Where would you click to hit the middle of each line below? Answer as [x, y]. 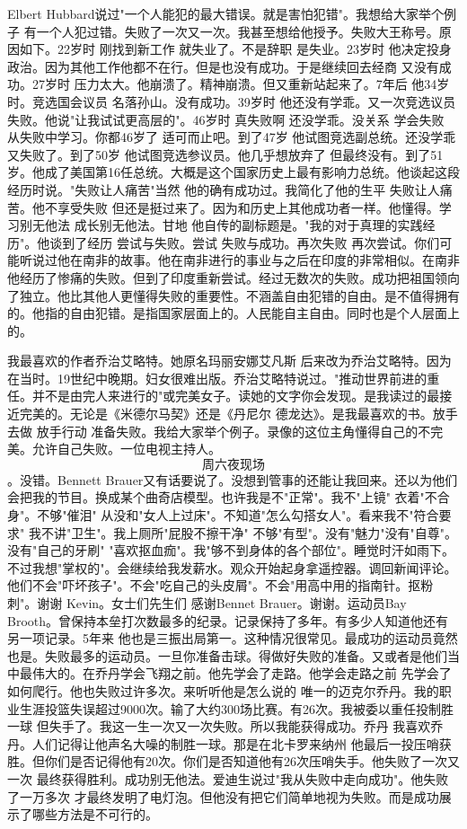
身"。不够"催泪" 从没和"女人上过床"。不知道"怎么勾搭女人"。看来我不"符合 [223, 515]
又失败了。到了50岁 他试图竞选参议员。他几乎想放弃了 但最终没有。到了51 [225, 154]
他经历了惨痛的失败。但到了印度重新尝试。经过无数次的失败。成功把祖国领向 [233, 277]
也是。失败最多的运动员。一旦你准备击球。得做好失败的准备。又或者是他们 [227, 655]
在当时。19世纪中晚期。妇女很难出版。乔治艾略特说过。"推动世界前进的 [217, 378]
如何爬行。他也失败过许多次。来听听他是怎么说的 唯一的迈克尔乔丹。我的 [223, 690]
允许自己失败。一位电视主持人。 [126, 449]
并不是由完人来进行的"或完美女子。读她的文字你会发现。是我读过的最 [236, 396]
